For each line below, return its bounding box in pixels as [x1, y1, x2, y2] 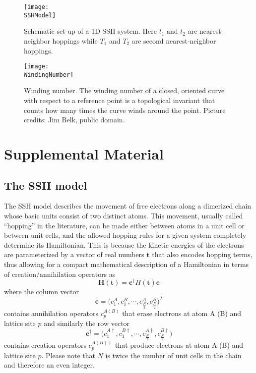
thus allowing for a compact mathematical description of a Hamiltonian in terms [4, 259, 249, 269]
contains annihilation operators [4, 308, 99, 318]
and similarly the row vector [44, 318, 130, 328]
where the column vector [4, 286, 79, 297]
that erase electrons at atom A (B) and [122, 308, 242, 318]
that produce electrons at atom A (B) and [115, 340, 244, 350]
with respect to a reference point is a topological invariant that [24, 95, 215, 105]
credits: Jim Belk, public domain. [24, 114, 125, 125]
